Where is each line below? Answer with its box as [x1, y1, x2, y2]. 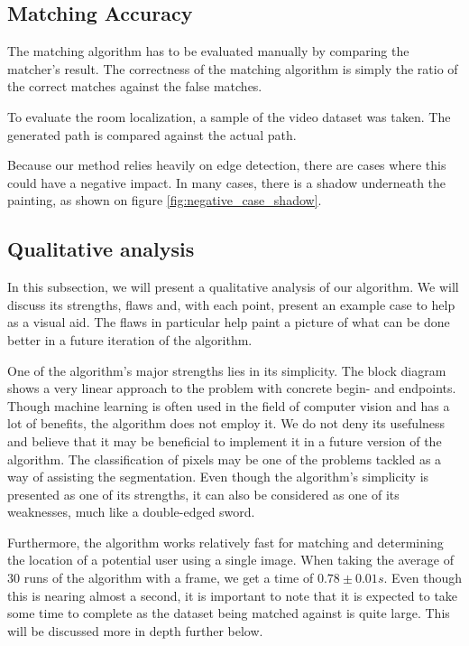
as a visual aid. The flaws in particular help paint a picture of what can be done [7, 313, 450, 332]
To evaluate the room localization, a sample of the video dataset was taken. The [7, 107, 451, 126]
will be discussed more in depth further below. [7, 621, 263, 640]
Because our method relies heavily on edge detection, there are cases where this [7, 155, 446, 174]
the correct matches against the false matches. [7, 77, 262, 96]
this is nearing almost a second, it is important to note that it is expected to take [7, 585, 458, 604]
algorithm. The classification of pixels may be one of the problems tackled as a [7, 449, 442, 468]
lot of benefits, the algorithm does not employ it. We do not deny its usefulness [7, 414, 446, 433]
